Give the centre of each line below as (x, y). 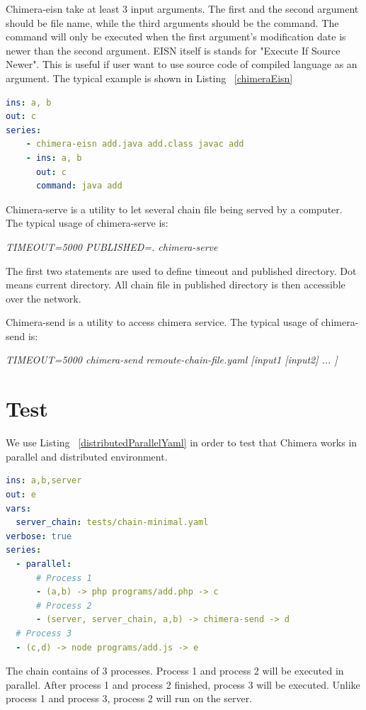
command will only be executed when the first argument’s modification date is (176, 36)
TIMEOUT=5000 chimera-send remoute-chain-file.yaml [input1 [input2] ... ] (172, 360)
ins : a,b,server (44, 481)
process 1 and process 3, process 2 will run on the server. (129, 698)
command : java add (79, 186)
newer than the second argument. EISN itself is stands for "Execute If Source (173, 50)
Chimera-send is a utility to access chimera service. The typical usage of (162, 322)
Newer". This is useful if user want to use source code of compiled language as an (182, 64)
